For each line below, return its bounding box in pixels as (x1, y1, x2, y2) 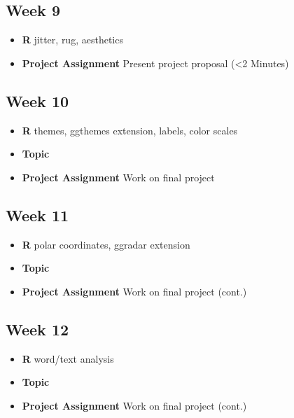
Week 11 (6, 204, 69, 225)
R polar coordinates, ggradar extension (22, 237, 190, 251)
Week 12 (6, 318, 69, 340)
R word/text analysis (22, 351, 114, 365)
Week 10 (6, 90, 69, 111)
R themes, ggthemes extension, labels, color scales (22, 123, 238, 137)
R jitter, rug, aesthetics (22, 32, 123, 47)
